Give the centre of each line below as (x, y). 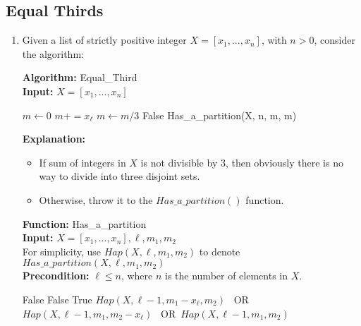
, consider (335, 40)
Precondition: (56, 276)
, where (137, 276)
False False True (57, 299)
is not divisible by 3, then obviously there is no (242, 162)
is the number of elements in (227, 276)
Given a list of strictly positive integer (104, 40)
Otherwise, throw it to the (96, 199)
